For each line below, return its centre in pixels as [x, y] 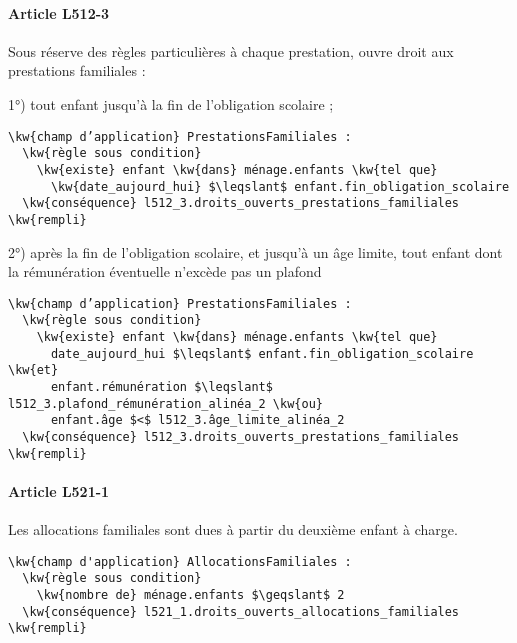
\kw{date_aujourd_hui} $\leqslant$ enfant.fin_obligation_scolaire [280, 186]
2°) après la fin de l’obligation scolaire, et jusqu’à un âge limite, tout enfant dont [255, 251]
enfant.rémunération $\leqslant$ [161, 386]
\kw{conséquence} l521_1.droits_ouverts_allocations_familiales [241, 611]
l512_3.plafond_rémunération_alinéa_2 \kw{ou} [165, 403]
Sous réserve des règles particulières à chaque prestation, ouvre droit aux [231, 50]
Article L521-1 [59, 490]
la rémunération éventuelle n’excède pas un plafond [165, 271]
